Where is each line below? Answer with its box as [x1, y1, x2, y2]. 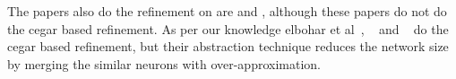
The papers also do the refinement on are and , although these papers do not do [7, 2, 447, 20]
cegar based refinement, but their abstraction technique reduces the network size [7, 37, 449, 56]
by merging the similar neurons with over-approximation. [7, 54, 321, 73]
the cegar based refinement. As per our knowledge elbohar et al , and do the [7, 19, 449, 38]
